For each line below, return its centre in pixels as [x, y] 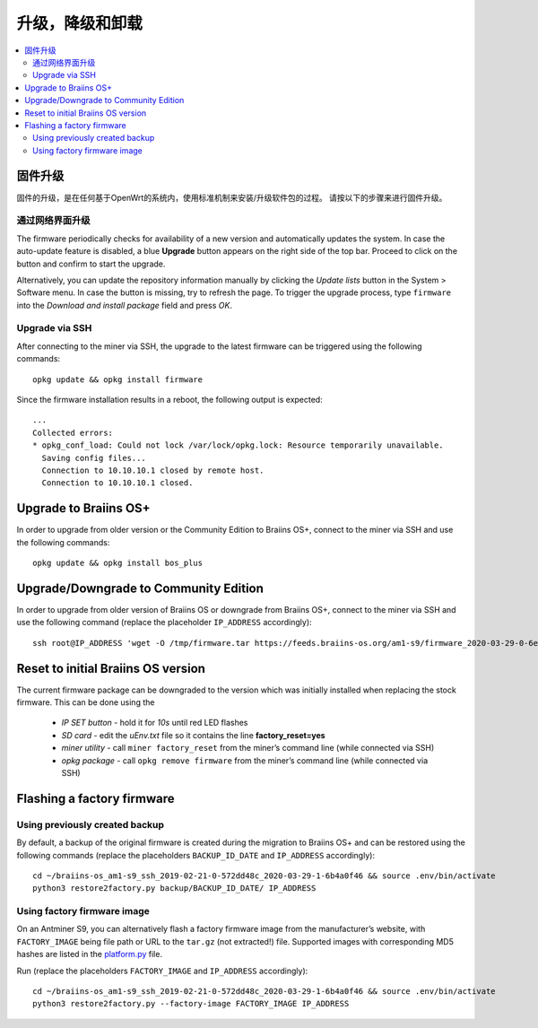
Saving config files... [94, 458]
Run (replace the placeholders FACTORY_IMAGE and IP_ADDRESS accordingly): [162, 971]
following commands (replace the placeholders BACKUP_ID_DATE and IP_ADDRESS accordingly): [196, 855]
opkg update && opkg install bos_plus [118, 563]
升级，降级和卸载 [80, 23]
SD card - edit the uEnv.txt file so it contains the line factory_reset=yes [194, 735]
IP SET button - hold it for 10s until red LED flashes [155, 723]
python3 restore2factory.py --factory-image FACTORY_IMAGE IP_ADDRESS [191, 1004]
